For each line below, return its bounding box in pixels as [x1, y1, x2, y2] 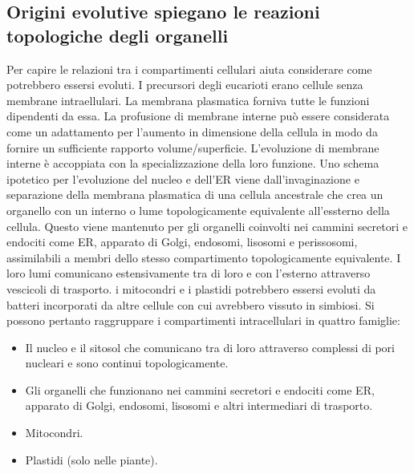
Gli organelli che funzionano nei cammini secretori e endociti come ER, [25, 381, 375, 398]
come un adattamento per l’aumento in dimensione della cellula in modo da [6, 123, 378, 140]
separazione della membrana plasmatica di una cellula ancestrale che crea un [6, 186, 384, 203]
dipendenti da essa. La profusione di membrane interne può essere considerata [6, 107, 390, 124]
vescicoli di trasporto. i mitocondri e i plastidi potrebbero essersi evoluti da [6, 280, 376, 297]
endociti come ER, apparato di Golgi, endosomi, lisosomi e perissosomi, [6, 233, 358, 250]
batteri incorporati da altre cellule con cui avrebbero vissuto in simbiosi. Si [6, 296, 375, 313]
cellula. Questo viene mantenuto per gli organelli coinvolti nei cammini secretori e [6, 217, 408, 234]
